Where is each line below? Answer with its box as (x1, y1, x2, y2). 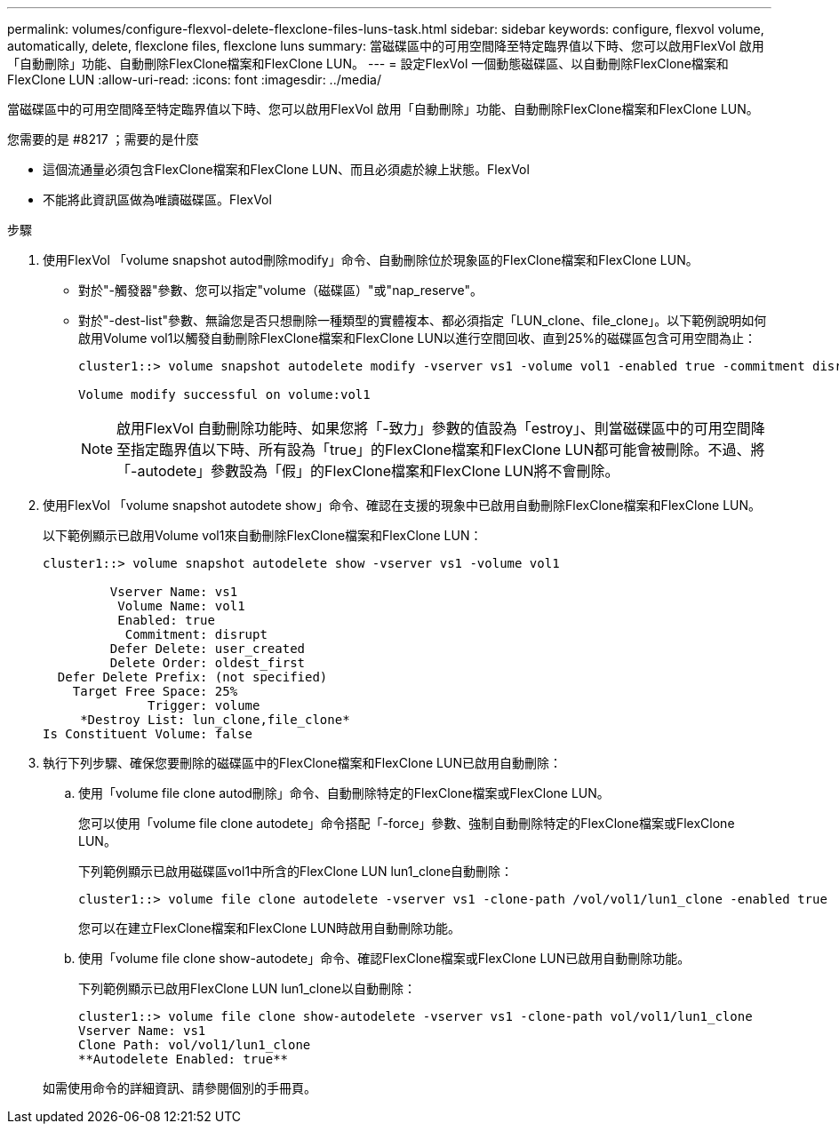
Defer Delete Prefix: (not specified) (57, 670, 328, 684)
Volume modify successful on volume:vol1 (78, 387, 371, 402)
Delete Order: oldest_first (109, 656, 306, 670)
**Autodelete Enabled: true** (78, 1052, 289, 1066)
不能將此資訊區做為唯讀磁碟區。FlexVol (43, 192, 272, 207)
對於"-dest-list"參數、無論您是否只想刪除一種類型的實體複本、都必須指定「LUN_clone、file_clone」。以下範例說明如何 (78, 313, 767, 328)
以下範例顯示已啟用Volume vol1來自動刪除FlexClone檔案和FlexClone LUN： (43, 528, 483, 543)
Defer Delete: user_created (109, 641, 306, 656)
